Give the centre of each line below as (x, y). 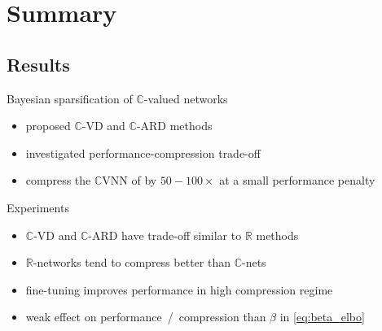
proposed (48, 126)
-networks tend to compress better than (132, 262)
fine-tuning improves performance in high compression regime (179, 289)
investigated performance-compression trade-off (143, 152)
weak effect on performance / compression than (146, 317)
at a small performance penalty (297, 180)
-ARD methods (174, 126)
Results (38, 64)
